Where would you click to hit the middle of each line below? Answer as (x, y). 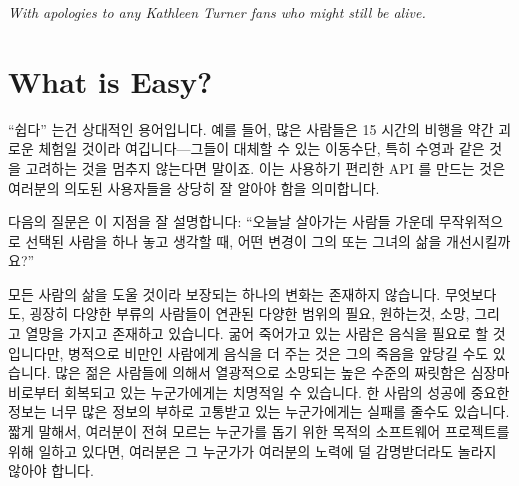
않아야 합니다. (51, 470)
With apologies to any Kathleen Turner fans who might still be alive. (217, 12)
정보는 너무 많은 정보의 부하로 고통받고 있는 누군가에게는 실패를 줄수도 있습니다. (259, 411)
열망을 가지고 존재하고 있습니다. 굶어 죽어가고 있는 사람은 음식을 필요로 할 (257, 333)
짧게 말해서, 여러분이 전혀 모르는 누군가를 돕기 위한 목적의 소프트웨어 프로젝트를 (259, 431)
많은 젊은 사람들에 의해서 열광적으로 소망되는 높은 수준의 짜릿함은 (261, 372)
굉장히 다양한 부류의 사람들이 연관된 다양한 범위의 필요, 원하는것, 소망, (249, 313)
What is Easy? (110, 80)
